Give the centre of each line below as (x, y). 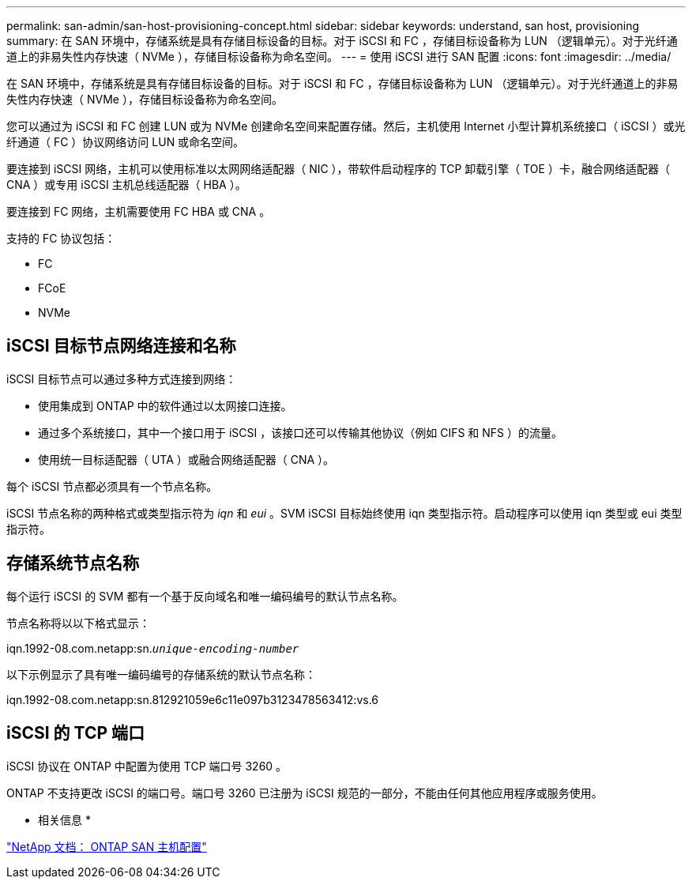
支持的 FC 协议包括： (61, 238)
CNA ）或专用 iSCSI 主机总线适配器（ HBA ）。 (126, 185)
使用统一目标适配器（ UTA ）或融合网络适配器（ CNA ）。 (186, 459)
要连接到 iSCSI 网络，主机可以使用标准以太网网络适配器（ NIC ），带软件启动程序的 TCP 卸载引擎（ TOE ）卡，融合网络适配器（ (338, 169)
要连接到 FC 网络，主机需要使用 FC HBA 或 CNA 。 (139, 211)
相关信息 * (64, 819)
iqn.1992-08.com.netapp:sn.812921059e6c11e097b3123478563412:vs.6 (193, 699)
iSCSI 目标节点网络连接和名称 (121, 346)
